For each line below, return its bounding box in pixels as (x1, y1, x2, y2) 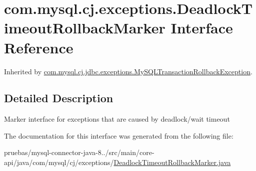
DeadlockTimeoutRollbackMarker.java (113, 157, 231, 168)
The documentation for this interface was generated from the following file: (4, 130, 233, 141)
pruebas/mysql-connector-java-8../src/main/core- (4, 147, 154, 158)
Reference (4, 37, 73, 57)
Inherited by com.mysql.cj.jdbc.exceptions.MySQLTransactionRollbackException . (4, 66, 252, 76)
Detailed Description (4, 90, 113, 106)
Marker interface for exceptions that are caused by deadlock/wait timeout (4, 114, 230, 124)
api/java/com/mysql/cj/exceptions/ (4, 157, 114, 168)
